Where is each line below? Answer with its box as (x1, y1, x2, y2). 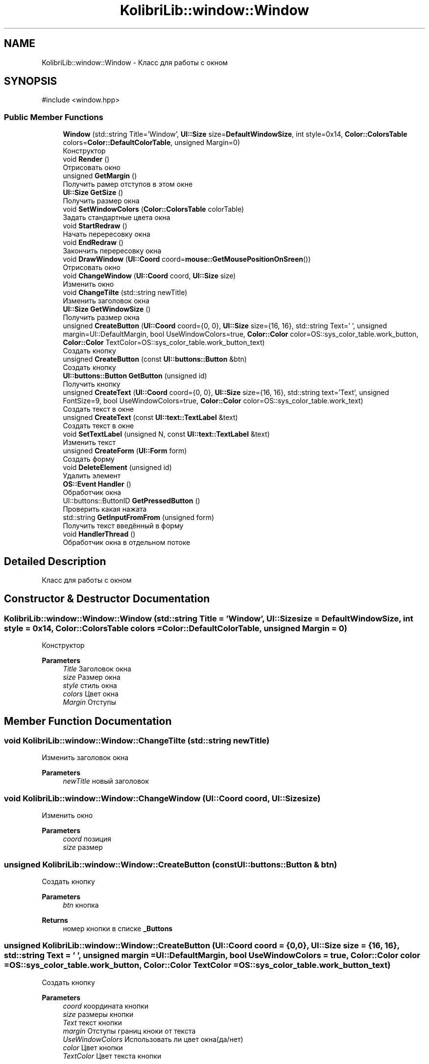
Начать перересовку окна (63, 230, 150, 239)
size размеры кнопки (63, 1010, 134, 1018)
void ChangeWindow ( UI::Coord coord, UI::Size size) (63, 272, 236, 280)
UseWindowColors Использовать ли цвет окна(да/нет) (63, 1035, 243, 1043)
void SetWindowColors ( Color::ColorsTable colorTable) (63, 205, 244, 214)
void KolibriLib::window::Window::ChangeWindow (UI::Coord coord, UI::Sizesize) (4, 793, 321, 803)
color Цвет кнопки (63, 1043, 123, 1052)
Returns (42, 916, 68, 924)
